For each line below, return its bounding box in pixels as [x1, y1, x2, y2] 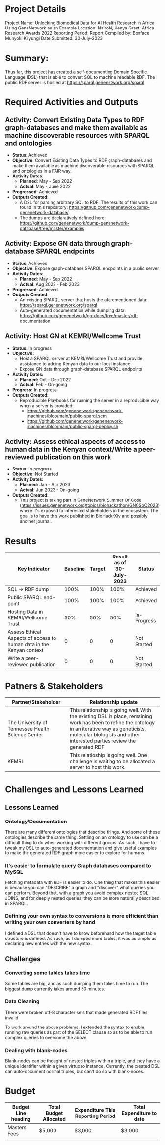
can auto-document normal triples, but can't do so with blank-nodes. [5, 1068, 145, 1074]
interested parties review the [69, 737, 136, 744]
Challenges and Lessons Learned [5, 784, 144, 795]
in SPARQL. [5, 901, 28, 907]
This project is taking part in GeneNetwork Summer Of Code [19, 498, 142, 503]
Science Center [7, 732, 43, 738]
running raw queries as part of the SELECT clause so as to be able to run [5, 1029, 153, 1035]
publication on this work [35, 453, 111, 461]
